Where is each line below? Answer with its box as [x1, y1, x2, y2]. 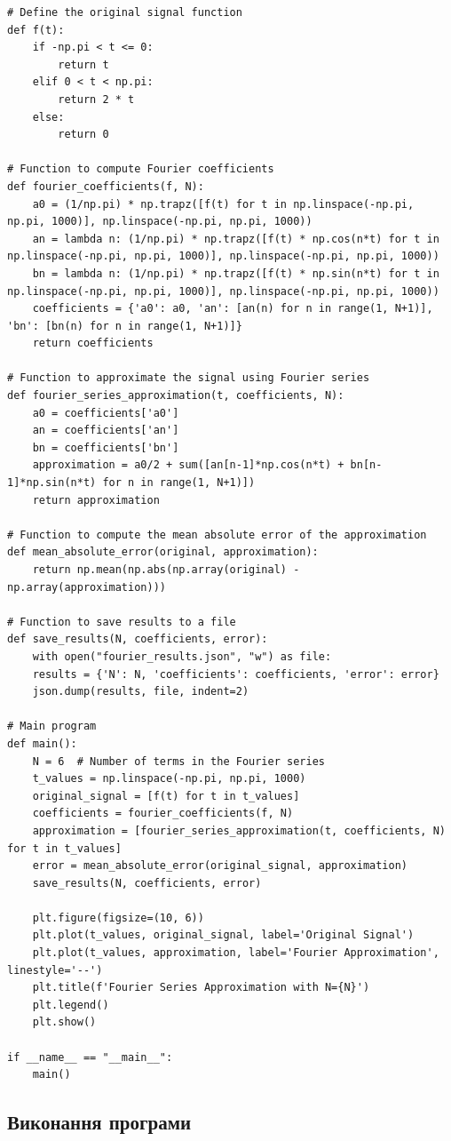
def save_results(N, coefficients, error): [7, 633, 268, 646]
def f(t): [7, 23, 65, 36]
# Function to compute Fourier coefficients [7, 163, 274, 176]
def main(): [7, 737, 77, 750]
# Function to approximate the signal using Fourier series [7, 371, 370, 385]
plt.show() [32, 1016, 97, 1029]
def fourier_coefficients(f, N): [7, 180, 204, 193]
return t [58, 58, 109, 71]
